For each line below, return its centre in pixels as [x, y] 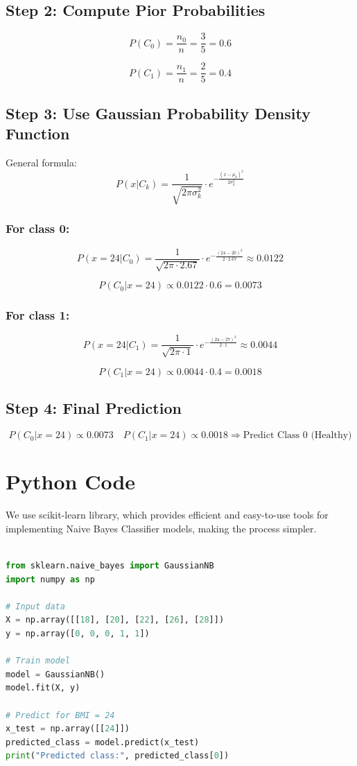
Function [38, 133]
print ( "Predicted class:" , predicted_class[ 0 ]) [117, 756]
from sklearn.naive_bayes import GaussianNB [110, 565]
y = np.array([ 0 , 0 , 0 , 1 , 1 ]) [78, 633]
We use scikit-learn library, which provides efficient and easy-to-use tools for [167, 515]
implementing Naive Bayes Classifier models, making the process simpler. [161, 528]
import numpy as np [50, 579]
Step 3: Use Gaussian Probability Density [158, 113]
